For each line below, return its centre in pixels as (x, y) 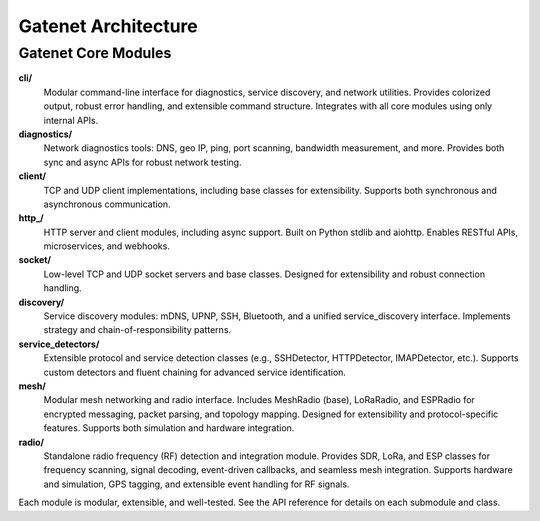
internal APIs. (71, 120)
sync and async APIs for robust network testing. (142, 162)
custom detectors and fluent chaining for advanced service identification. (195, 372)
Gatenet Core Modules (95, 53)
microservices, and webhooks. (106, 246)
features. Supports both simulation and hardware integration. (169, 428)
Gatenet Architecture (108, 26)
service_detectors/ (59, 344)
